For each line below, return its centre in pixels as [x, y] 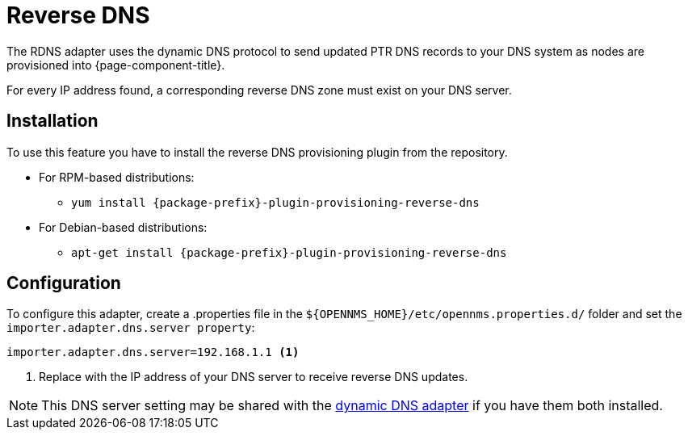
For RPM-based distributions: [117, 177]
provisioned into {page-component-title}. [116, 65]
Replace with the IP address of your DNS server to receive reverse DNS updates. [254, 377]
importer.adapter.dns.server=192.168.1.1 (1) [153, 352]
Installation [52, 121]
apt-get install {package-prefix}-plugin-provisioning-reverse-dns [289, 252]
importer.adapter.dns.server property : [131, 328]
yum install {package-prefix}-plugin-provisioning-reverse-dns [275, 202]
